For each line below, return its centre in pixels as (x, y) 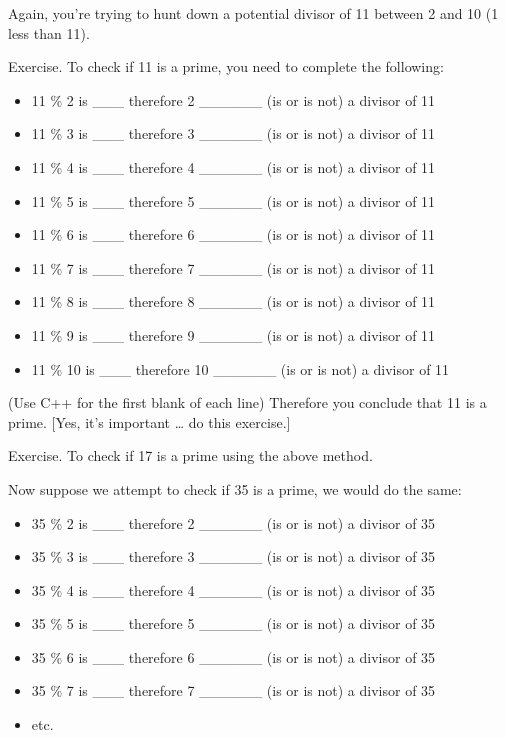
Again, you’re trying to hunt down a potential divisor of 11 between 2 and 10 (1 (253, 13)
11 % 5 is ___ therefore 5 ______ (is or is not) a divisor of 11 (233, 200)
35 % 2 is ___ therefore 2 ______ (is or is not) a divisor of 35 (233, 522)
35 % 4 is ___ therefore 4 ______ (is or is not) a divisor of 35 (233, 589)
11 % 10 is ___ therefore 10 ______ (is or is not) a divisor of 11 (240, 368)
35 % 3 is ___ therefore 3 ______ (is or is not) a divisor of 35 (233, 556)
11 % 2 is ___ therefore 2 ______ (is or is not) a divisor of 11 (233, 99)
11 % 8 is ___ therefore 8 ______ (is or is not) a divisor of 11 (233, 301)
